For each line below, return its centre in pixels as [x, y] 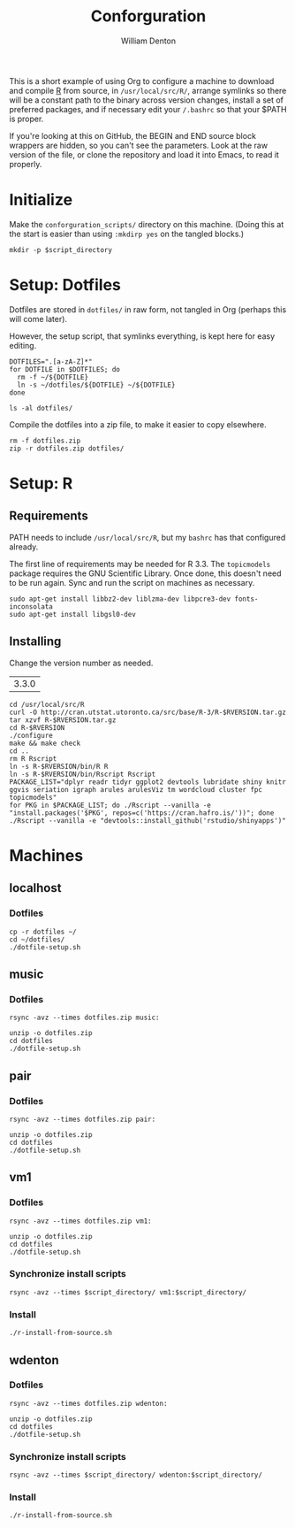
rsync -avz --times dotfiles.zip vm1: [80, 1221]
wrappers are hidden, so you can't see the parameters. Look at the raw [138, 145]
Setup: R [41, 483]
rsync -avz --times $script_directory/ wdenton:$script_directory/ [136, 1475]
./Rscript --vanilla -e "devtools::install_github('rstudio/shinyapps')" [148, 820]
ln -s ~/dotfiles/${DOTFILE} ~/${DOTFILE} [96, 385]
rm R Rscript [33, 758]
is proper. [26, 119]
